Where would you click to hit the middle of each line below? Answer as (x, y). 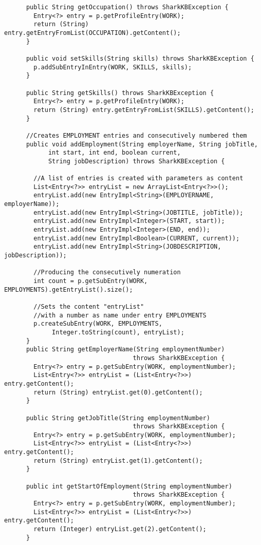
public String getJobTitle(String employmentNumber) (118, 418)
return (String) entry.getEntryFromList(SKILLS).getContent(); (144, 110)
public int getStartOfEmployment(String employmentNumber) (129, 486)
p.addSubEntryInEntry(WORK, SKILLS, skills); (113, 67)
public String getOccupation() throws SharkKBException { (127, 7)
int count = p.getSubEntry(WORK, (91, 281)
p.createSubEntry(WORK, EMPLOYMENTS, (98, 324)
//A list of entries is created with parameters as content (138, 178)
